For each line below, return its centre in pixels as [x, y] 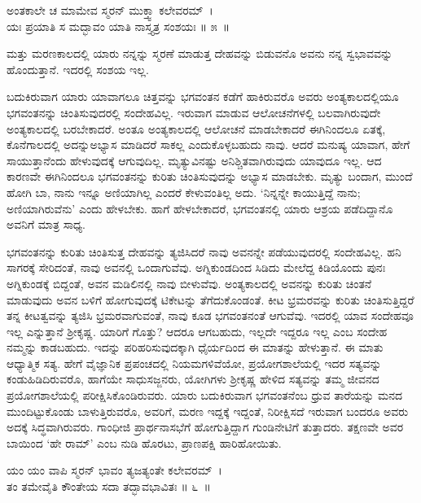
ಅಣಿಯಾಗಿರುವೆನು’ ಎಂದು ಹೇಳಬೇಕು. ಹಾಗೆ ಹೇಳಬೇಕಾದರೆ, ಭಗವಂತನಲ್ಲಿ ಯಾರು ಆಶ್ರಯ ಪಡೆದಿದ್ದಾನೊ [200, 208]
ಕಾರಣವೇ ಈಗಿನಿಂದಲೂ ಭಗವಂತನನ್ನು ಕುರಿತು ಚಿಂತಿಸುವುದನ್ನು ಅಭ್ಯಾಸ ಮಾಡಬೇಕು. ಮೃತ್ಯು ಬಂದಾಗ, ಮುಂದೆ [210, 176]
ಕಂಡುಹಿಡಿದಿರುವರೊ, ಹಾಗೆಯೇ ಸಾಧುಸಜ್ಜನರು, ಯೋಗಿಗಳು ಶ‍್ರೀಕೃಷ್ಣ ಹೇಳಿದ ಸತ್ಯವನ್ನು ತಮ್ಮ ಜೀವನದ [193, 379]
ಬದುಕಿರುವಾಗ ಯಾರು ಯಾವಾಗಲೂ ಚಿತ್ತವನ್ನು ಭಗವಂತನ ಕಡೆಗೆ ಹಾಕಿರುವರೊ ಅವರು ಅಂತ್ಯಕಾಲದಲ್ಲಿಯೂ [203, 96]
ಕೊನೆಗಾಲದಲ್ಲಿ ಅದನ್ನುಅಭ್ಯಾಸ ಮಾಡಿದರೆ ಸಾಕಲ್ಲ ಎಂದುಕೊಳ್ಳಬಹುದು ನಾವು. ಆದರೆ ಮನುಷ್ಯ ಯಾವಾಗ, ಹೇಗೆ [208, 144]
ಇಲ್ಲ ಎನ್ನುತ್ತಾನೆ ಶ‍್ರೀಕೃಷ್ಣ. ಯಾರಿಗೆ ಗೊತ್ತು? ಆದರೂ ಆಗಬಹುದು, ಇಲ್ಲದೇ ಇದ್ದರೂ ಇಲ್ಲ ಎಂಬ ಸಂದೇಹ [197, 331]
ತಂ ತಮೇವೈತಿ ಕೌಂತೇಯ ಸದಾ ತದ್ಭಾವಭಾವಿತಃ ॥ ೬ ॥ [109, 486]
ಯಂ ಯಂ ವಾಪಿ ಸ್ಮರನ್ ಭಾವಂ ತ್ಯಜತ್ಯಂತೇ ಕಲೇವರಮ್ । [114, 470]
